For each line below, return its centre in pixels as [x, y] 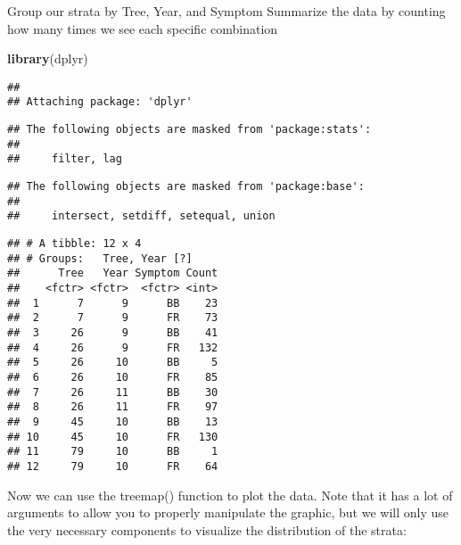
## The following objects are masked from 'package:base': [186, 187]
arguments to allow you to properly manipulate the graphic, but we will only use [228, 512]
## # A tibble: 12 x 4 [74, 244]
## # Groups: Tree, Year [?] [100, 258]
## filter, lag [65, 159]
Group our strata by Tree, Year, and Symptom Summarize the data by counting [226, 11]
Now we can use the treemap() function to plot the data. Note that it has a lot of [230, 495]
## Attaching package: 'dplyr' [100, 102]
